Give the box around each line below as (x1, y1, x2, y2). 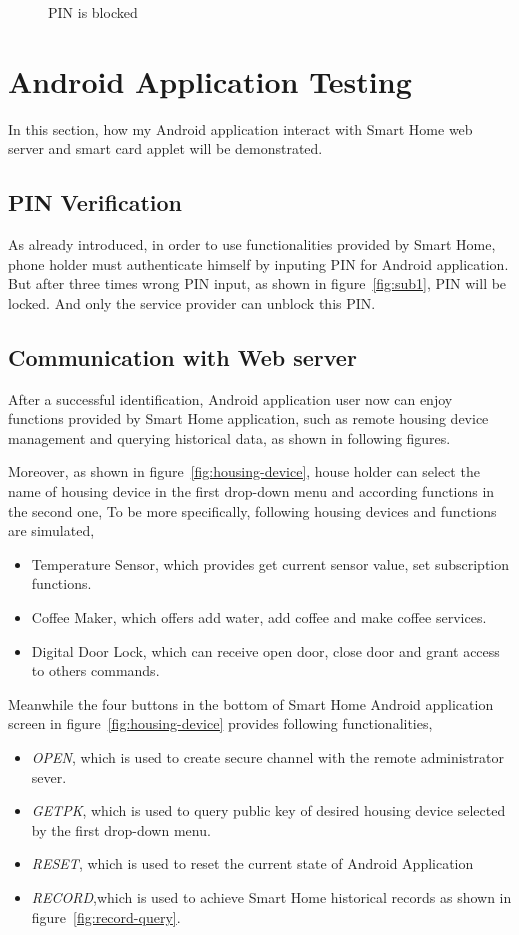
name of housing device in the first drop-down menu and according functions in (8, 481, 495, 502)
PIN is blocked (48, 2, 138, 22)
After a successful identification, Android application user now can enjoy (8, 388, 453, 409)
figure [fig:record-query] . (31, 906, 181, 927)
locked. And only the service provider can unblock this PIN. (8, 292, 376, 313)
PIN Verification (8, 187, 183, 218)
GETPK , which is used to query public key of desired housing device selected (31, 800, 506, 821)
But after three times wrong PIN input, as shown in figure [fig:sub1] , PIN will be (8, 273, 507, 294)
